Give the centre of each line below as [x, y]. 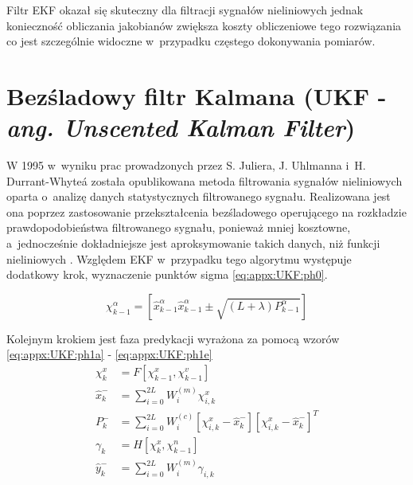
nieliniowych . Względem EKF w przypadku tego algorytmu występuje [179, 258]
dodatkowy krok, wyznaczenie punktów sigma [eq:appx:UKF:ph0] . [167, 274]
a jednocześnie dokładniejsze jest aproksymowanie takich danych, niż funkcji [193, 243]
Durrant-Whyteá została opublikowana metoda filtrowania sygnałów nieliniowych [205, 180]
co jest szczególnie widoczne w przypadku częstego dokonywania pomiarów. [191, 41]
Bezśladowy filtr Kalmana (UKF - [197, 95]
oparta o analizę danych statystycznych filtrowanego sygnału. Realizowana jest [199, 196]
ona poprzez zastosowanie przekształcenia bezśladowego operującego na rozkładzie [206, 211]
